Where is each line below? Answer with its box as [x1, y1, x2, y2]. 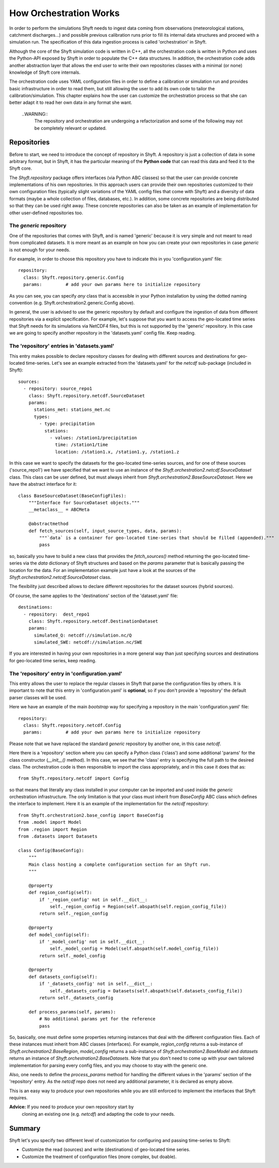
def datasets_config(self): [28, 974, 98, 979]
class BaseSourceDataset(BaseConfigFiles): [18, 493, 127, 499]
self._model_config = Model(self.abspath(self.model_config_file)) [50, 946, 219, 952]
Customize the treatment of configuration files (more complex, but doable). [22, 1153, 177, 1159]
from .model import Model [18, 819, 82, 825]
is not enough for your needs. [9, 246, 71, 253]
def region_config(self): [28, 890, 93, 896]
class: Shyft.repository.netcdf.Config [23, 722, 121, 728]
